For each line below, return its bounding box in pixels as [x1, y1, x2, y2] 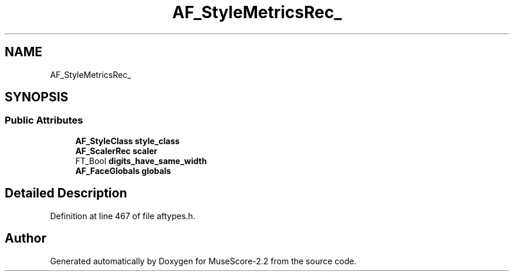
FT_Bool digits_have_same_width [75, 155, 207, 166]
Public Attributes [5, 114, 83, 127]
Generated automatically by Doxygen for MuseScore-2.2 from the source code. [50, 255, 357, 266]
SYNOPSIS [5, 90, 69, 105]
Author [5, 231, 46, 246]
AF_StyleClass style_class [75, 135, 180, 146]
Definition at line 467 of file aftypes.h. [50, 210, 195, 221]
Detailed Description [5, 186, 127, 201]
